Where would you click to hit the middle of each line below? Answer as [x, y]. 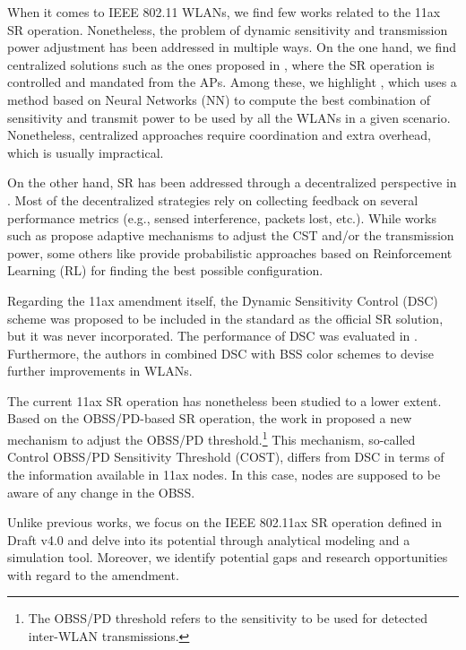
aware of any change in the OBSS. [101, 492]
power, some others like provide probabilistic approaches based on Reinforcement [230, 252]
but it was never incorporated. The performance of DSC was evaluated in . [212, 336]
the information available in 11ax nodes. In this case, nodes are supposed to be [224, 474]
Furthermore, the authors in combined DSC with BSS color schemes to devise [220, 353]
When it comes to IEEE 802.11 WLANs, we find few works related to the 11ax [224, 12]
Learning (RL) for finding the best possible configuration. [165, 270]
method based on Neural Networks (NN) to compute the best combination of [219, 99]
